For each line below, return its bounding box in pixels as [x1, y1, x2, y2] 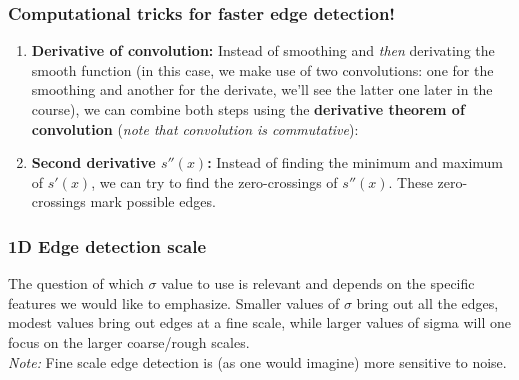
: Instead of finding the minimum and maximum [207, 152, 504, 173]
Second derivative [31, 152, 156, 173]
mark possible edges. [90, 191, 216, 212]
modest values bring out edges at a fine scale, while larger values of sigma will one [8, 312, 511, 333]
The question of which [8, 273, 144, 294]
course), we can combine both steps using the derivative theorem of [31, 99, 465, 119]
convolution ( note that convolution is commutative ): [31, 118, 359, 139]
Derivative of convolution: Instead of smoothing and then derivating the [31, 40, 495, 61]
